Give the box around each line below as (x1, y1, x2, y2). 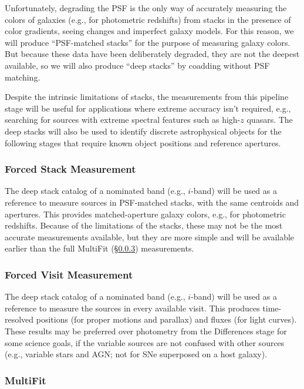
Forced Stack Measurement (5, 162, 136, 176)
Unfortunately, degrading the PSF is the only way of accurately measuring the (5, 2, 287, 14)
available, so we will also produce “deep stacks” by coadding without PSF (5, 59, 270, 71)
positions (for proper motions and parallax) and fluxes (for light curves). (36, 313, 297, 326)
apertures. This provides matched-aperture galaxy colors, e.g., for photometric (5, 207, 286, 220)
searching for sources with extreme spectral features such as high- (5, 113, 241, 126)
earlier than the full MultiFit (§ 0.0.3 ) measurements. (5, 242, 194, 254)
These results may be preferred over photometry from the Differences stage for (5, 324, 287, 337)
